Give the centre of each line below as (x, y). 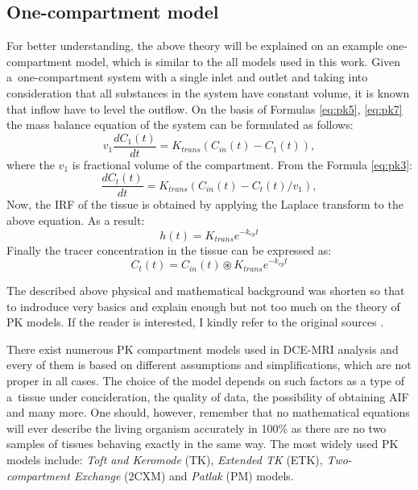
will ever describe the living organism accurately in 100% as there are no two (197, 428)
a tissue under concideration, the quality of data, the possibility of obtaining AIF (208, 396)
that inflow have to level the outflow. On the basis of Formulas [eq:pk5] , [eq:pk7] (205, 108)
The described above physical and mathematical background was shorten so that (206, 291)
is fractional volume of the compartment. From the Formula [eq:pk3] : (242, 164)
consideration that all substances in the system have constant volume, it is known (208, 92)
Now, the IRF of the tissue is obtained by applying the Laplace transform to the (205, 204)
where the (31, 164)
